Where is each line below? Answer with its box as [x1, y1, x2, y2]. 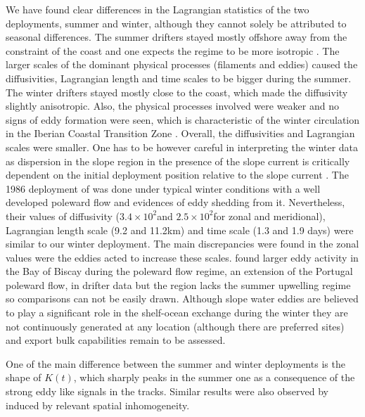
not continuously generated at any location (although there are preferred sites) [6, 319, 345, 333]
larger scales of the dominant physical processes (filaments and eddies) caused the [6, 57, 358, 72]
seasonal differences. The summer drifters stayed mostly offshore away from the [6, 30, 347, 44]
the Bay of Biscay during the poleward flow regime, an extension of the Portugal [6, 264, 353, 278]
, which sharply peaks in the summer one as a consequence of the [73, 370, 355, 385]
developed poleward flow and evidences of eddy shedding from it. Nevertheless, [6, 195, 345, 210]
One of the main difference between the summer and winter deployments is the [6, 356, 345, 371]
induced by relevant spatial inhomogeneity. [6, 397, 190, 412]
